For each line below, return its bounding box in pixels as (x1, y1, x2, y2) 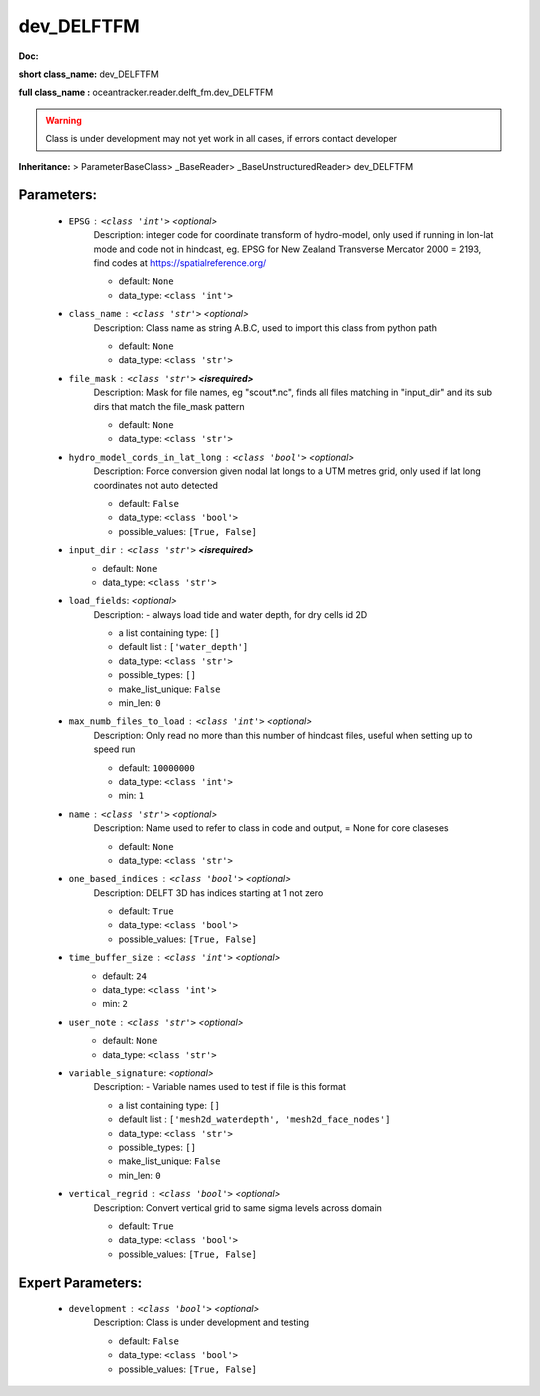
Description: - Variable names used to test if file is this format (93, 1081, 347, 1093)
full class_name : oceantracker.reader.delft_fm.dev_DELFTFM (18, 86, 274, 99)
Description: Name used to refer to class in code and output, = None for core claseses (93, 822, 449, 834)
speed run (93, 743, 136, 755)
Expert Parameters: (18, 1274, 143, 1291)
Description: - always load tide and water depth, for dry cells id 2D (93, 608, 368, 620)
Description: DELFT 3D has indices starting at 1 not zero (93, 886, 324, 899)
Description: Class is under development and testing (93, 1316, 310, 1329)
